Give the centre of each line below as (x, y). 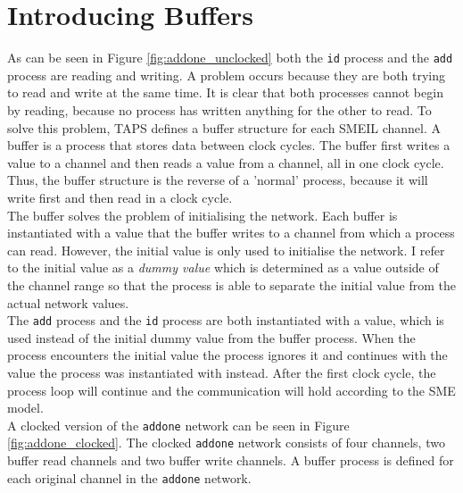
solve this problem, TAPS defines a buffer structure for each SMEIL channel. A (224, 127)
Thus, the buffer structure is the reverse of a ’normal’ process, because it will (218, 180)
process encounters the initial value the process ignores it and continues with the (227, 355)
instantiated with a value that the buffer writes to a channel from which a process (231, 233)
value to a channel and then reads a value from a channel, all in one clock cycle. (226, 162)
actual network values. (68, 302)
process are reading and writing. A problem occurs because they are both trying (227, 75)
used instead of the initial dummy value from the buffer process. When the (211, 337)
